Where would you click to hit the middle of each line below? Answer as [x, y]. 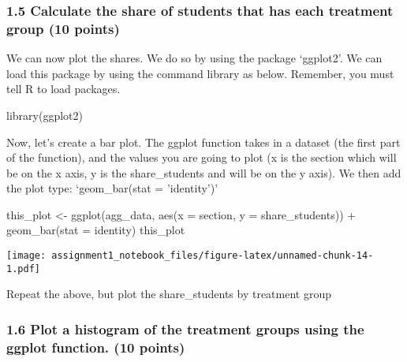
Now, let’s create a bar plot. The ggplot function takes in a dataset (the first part [203, 142]
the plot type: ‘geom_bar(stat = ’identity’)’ [112, 188]
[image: [26, 256]
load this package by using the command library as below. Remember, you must [200, 73]
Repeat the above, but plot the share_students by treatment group [169, 294]
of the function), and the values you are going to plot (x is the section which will [202, 157]
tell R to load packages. [63, 89]
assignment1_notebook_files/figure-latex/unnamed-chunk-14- [213, 256]
